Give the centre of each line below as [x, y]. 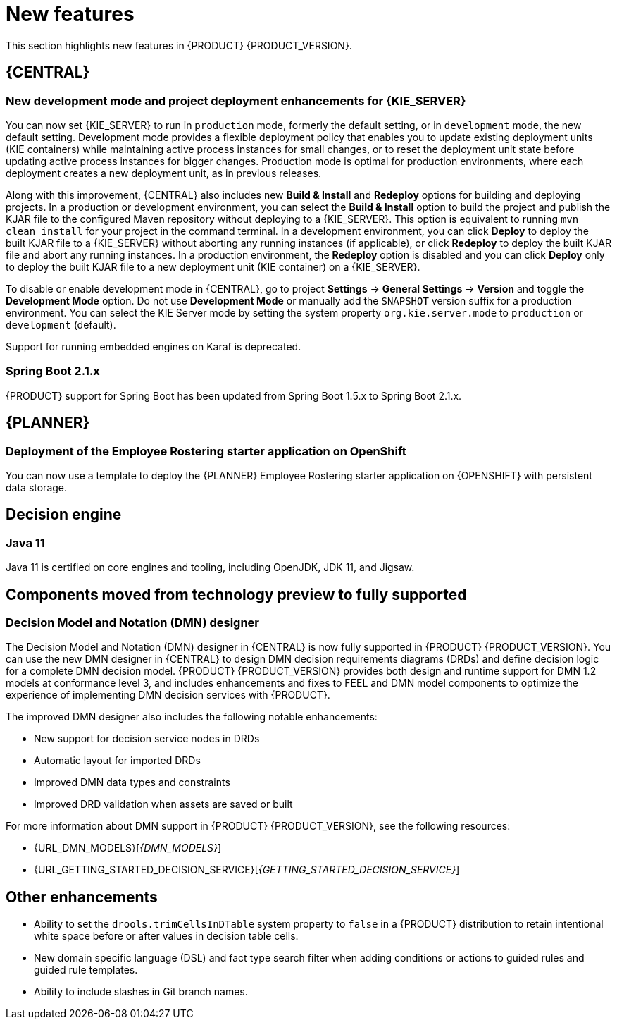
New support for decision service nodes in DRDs [147, 739]
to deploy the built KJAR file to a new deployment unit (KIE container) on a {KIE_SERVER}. [213, 266]
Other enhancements [82, 897]
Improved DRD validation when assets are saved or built [163, 804]
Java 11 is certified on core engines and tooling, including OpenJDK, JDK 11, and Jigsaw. [210, 567]
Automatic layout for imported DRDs [117, 761]
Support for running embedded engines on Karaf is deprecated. [154, 346]
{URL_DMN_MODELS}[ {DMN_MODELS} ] [128, 848]
